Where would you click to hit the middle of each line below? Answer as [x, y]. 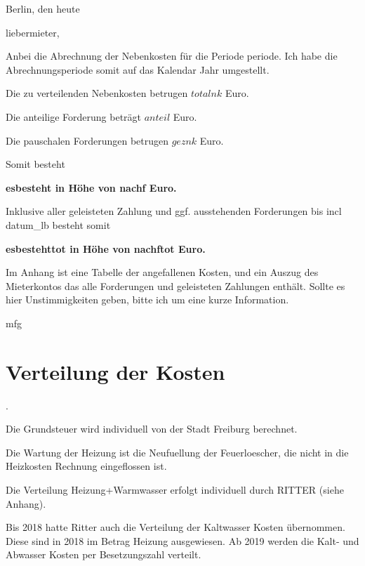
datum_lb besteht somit [58, 224]
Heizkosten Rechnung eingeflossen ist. [86, 466]
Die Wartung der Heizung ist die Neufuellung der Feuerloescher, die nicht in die [177, 452]
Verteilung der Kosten [115, 371]
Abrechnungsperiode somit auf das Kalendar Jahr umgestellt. [138, 69]
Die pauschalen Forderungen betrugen [87, 140]
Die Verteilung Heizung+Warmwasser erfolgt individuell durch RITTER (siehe [175, 489]
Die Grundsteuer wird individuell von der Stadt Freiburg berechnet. [152, 429]
